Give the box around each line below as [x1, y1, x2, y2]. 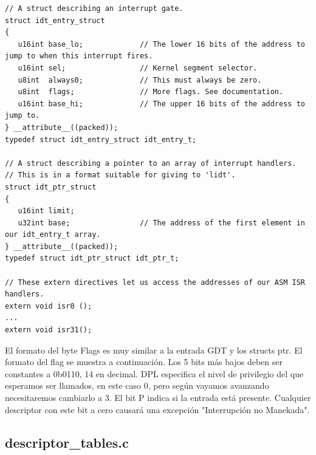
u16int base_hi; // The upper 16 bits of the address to [18, 99, 305, 108]
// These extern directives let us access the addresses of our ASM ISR [5, 278, 305, 287]
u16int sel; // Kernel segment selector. [18, 63, 258, 72]
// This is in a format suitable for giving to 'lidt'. [5, 171, 236, 180]
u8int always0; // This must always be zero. [18, 75, 262, 84]
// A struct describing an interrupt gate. [5, 4, 184, 13]
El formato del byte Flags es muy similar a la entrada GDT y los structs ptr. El [5, 343, 303, 356]
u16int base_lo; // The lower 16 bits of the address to [18, 39, 305, 49]
